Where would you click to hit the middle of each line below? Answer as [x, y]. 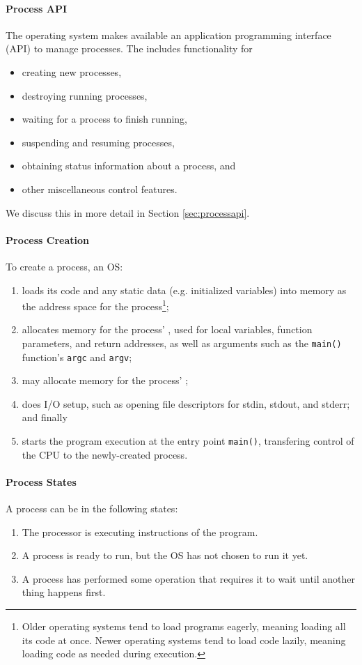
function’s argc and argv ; [77, 357]
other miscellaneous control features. [100, 189]
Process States [41, 481]
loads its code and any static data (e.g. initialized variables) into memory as [184, 290]
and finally [45, 417]
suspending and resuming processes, [98, 142]
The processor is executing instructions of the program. [140, 532]
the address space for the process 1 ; [95, 305]
